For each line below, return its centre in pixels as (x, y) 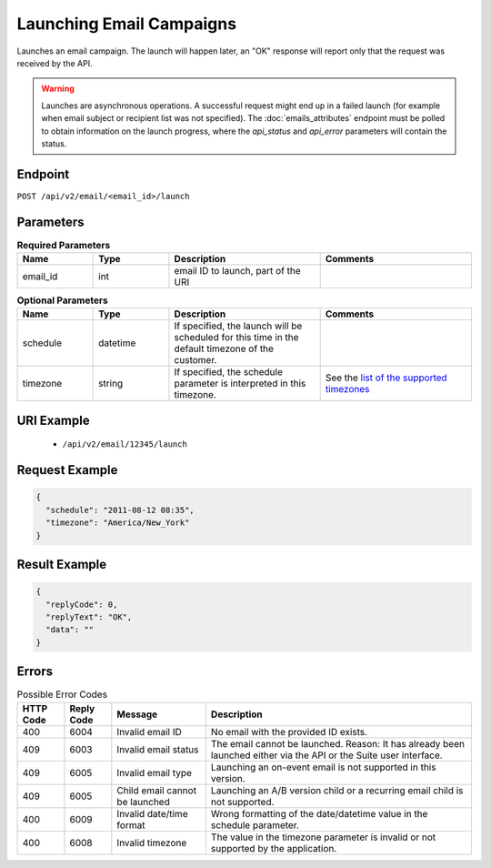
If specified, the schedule (229, 372)
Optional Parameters (62, 300)
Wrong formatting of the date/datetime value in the (319, 813)
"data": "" (70, 630)
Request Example (67, 470)
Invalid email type (155, 772)
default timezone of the (224, 348)
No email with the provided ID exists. (289, 732)
